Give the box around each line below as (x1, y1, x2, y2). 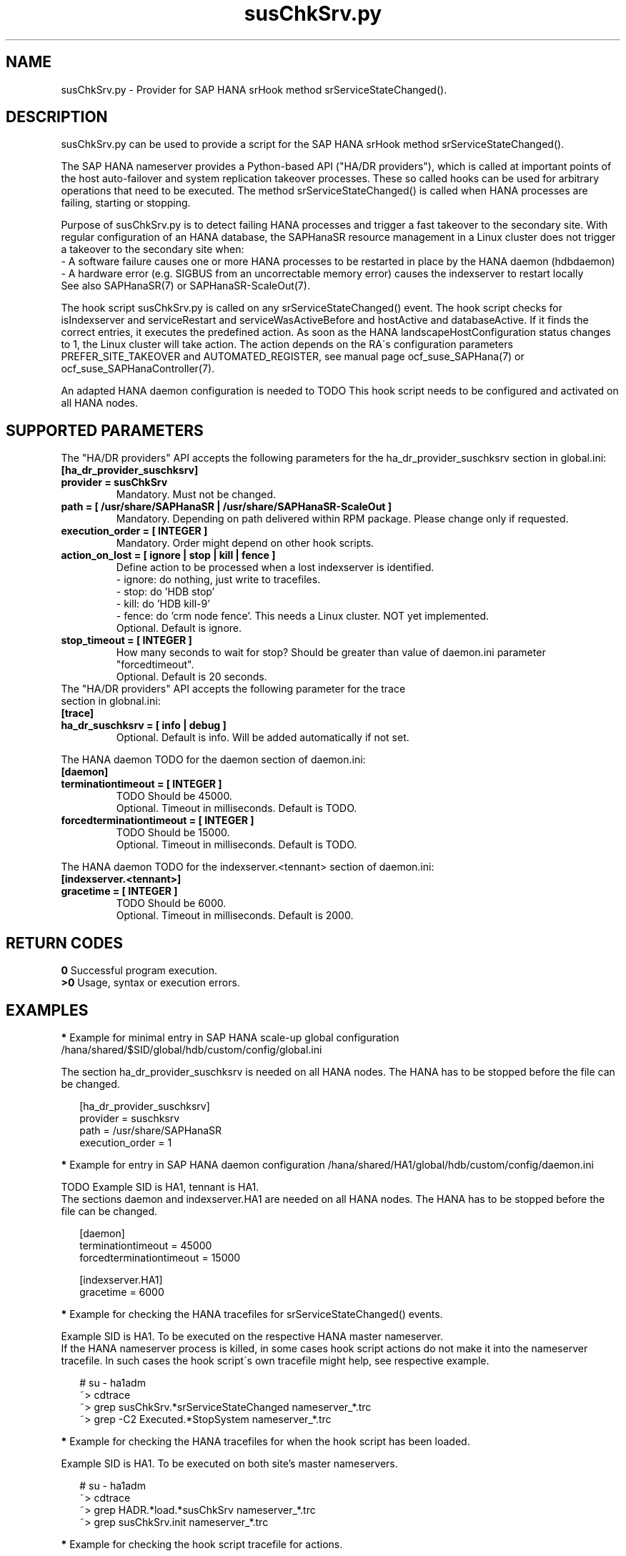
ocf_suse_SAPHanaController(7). (61, 362, 215, 375)
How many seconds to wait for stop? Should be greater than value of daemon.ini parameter (116, 646, 546, 659)
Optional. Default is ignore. (116, 622, 242, 635)
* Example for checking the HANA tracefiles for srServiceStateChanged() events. (61, 1307, 443, 1320)
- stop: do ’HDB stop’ (116, 585, 215, 598)
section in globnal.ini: (61, 695, 161, 708)
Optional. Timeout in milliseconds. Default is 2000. (116, 909, 354, 922)
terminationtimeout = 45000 (79, 1239, 212, 1252)
